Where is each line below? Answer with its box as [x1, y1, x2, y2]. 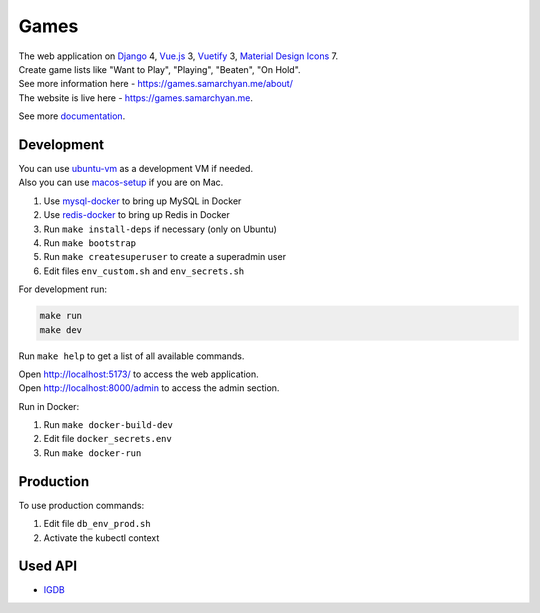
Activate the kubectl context [43, 531, 160, 544]
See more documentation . [18, 110, 126, 122]
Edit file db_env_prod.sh [43, 518, 151, 530]
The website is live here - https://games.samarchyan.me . [18, 91, 254, 104]
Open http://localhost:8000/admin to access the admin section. [18, 382, 280, 394]
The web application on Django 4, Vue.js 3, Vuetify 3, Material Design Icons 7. [18, 50, 339, 62]
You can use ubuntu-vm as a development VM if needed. [18, 163, 254, 175]
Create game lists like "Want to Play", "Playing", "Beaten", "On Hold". [18, 63, 301, 75]
